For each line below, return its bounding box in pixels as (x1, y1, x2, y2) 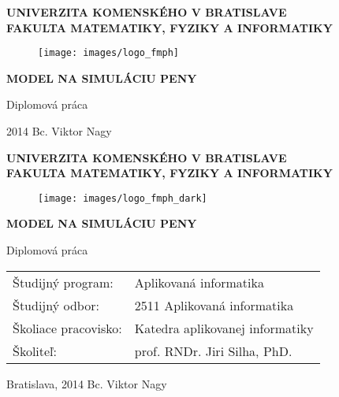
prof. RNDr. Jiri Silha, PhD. (134, 341, 292, 360)
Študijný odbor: (13, 295, 99, 314)
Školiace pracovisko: (13, 318, 122, 337)
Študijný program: (13, 273, 114, 291)
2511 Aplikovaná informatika (134, 295, 294, 314)
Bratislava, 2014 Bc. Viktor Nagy (6, 375, 167, 391)
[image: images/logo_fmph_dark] (38, 192, 207, 204)
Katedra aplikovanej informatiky (134, 318, 314, 337)
